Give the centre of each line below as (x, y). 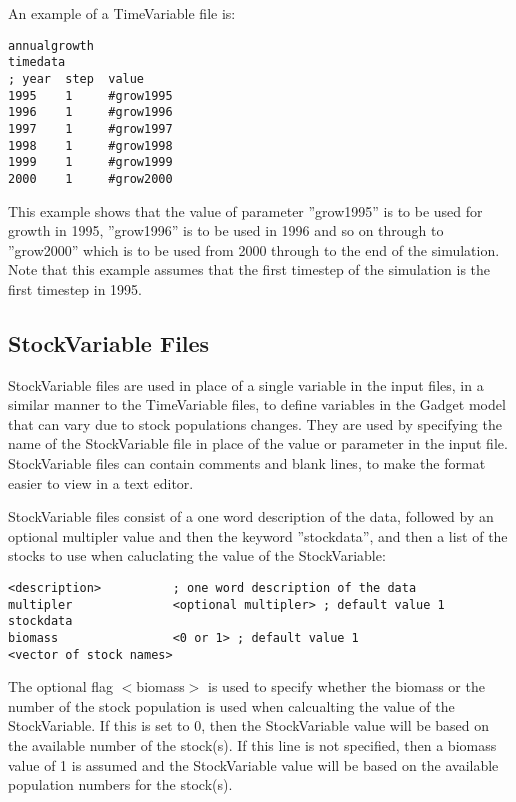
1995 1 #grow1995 (90, 95)
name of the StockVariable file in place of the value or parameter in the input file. (258, 443)
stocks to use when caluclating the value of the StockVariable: (197, 555)
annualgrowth (51, 45)
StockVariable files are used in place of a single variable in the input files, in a (246, 384)
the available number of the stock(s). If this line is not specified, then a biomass (252, 745)
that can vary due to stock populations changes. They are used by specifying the (255, 423)
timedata (37, 62)
